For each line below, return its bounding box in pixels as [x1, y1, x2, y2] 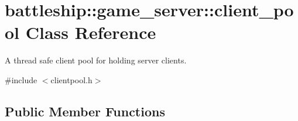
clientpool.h [50, 73, 93, 86]
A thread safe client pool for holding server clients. [5, 54, 187, 66]
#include [5, 73, 37, 86]
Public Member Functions [5, 102, 165, 120]
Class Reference [25, 20, 156, 44]
